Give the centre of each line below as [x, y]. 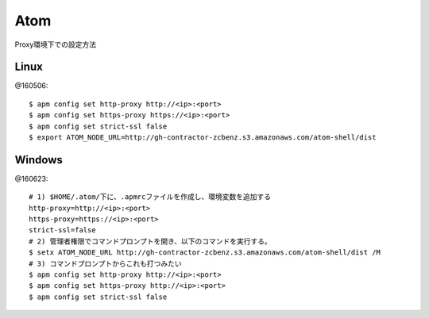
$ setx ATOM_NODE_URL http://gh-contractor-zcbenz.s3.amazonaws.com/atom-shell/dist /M [205, 253]
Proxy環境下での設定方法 [56, 44]
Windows [39, 160]
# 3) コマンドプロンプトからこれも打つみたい [105, 263]
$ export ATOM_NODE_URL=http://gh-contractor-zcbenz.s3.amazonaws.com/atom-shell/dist [203, 138]
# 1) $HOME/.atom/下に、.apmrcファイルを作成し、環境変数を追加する [150, 197]
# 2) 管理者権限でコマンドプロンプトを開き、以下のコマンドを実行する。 [150, 241]
